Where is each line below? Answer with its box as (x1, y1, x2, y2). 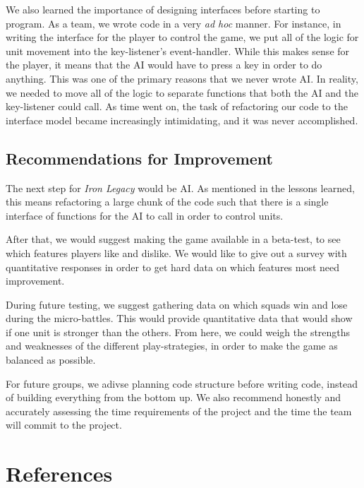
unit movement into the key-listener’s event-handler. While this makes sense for (6, 43, 350, 58)
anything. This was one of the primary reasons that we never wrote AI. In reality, (6, 71, 358, 85)
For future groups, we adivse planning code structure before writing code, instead (6, 376, 358, 391)
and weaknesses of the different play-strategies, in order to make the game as (6, 338, 338, 353)
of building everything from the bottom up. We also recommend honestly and (6, 390, 341, 405)
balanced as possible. (6, 352, 96, 367)
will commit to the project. (6, 417, 122, 432)
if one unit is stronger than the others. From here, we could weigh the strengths (6, 324, 351, 339)
